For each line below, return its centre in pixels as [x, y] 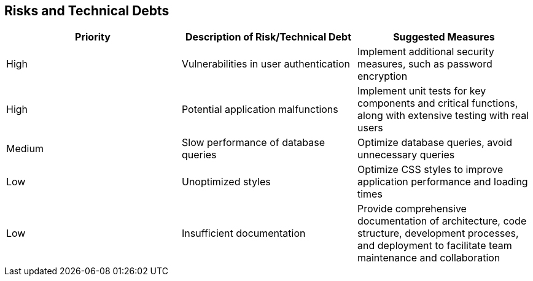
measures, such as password [425, 64]
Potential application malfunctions [260, 110]
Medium [25, 149]
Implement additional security [426, 52]
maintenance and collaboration [429, 258]
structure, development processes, [438, 233]
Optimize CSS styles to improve [430, 170]
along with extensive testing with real [443, 116]
